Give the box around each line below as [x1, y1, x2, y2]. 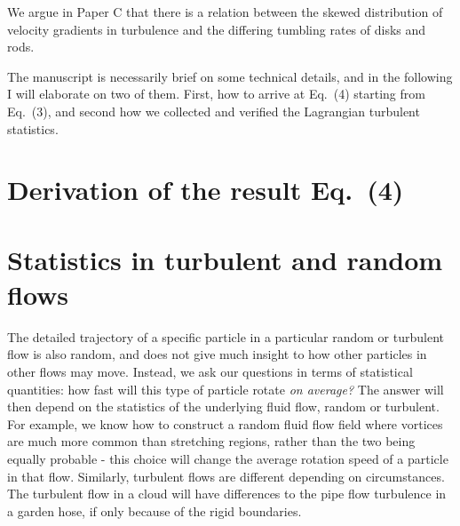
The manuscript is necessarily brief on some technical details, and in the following [7, 67, 453, 85]
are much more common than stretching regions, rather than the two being [7, 432, 416, 450]
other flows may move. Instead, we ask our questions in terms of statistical [7, 363, 413, 381]
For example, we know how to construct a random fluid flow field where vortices [7, 414, 443, 433]
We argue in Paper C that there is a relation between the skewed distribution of [7, 3, 443, 20]
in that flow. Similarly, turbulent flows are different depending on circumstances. [7, 466, 445, 485]
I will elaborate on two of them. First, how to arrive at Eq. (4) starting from [7, 84, 425, 103]
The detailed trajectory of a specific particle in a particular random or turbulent [7, 327, 444, 346]
